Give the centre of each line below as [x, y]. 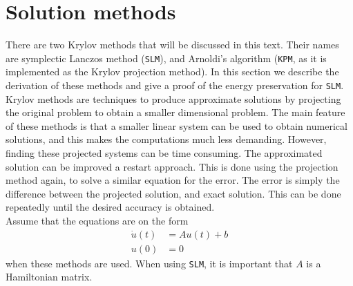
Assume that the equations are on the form [97, 220]
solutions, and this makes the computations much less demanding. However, [166, 139]
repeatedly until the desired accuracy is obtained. [110, 207]
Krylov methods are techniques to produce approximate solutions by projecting [173, 98]
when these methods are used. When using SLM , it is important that [149, 263]
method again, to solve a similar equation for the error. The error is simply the [173, 180]
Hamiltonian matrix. [49, 277]
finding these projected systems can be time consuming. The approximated [164, 153]
